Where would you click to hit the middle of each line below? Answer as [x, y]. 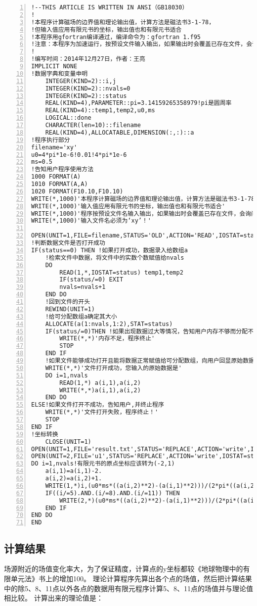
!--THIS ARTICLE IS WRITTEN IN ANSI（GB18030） [110, 7]
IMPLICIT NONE [54, 66]
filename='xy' [54, 147]
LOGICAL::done [68, 118]
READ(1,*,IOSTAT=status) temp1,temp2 [121, 272]
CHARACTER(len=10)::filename [93, 125]
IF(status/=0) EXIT [91, 280]
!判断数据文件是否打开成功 [68, 243]
